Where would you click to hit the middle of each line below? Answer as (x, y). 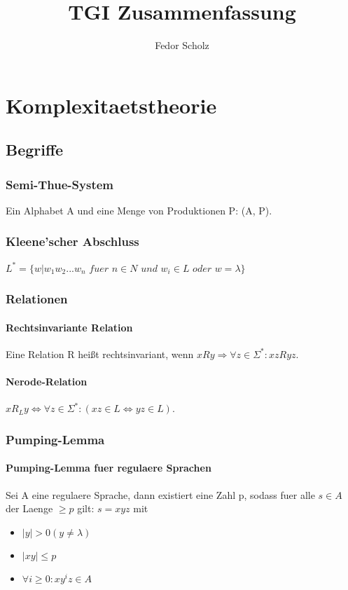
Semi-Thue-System (60, 184)
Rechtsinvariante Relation (69, 327)
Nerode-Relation (47, 382)
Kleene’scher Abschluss (72, 241)
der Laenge (29, 508)
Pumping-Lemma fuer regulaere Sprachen (109, 468)
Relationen (37, 299)
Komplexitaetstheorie (111, 105)
